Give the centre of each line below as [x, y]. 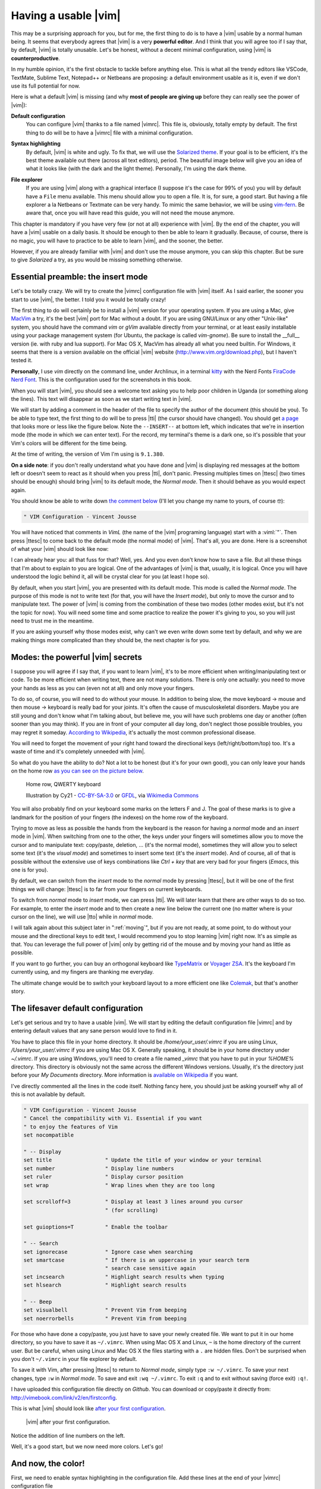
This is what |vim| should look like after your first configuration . [88, 1408]
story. [18, 991]
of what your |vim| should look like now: [60, 549]
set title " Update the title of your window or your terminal [143, 1160]
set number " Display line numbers [99, 1168]
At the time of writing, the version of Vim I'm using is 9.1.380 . [88, 454]
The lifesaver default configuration [77, 1008]
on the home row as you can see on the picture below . [77, 771]
